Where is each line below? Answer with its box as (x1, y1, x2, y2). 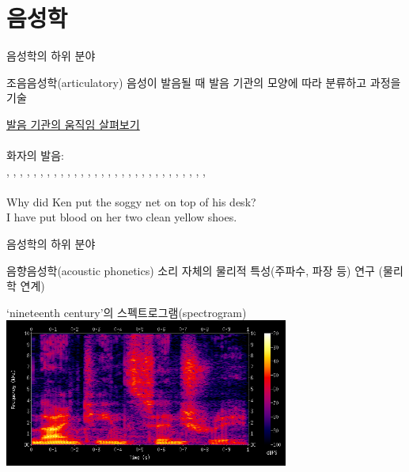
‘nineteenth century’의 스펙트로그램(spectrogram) (6, 304, 247, 320)
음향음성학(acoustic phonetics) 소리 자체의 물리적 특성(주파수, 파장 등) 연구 (6, 262, 375, 278)
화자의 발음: (6, 147, 64, 164)
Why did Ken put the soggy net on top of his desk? (6, 193, 256, 210)
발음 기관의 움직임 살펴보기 (6, 115, 140, 132)
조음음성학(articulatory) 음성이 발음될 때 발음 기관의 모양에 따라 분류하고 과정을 (6, 74, 401, 90)
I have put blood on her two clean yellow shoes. (6, 209, 237, 225)
